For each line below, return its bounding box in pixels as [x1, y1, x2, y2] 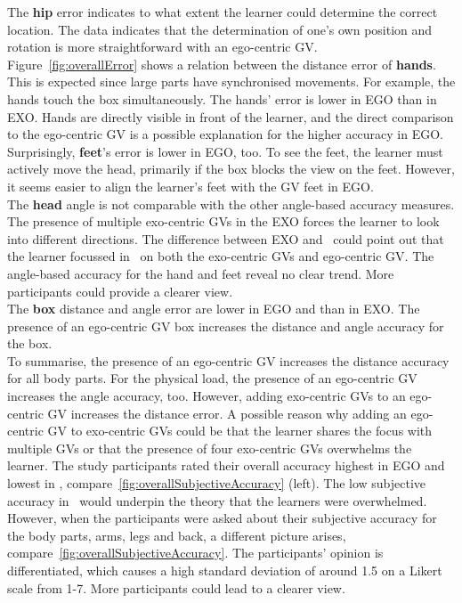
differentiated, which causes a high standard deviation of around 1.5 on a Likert [7, 561, 442, 579]
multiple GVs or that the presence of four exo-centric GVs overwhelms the [7, 438, 412, 457]
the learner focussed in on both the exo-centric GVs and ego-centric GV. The [7, 247, 434, 265]
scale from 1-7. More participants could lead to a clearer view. [7, 578, 345, 597]
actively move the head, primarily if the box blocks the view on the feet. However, [7, 159, 455, 178]
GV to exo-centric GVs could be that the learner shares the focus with [47, 421, 433, 440]
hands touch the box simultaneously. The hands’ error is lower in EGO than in [7, 89, 437, 108]
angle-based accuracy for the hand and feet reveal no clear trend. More [7, 264, 394, 282]
